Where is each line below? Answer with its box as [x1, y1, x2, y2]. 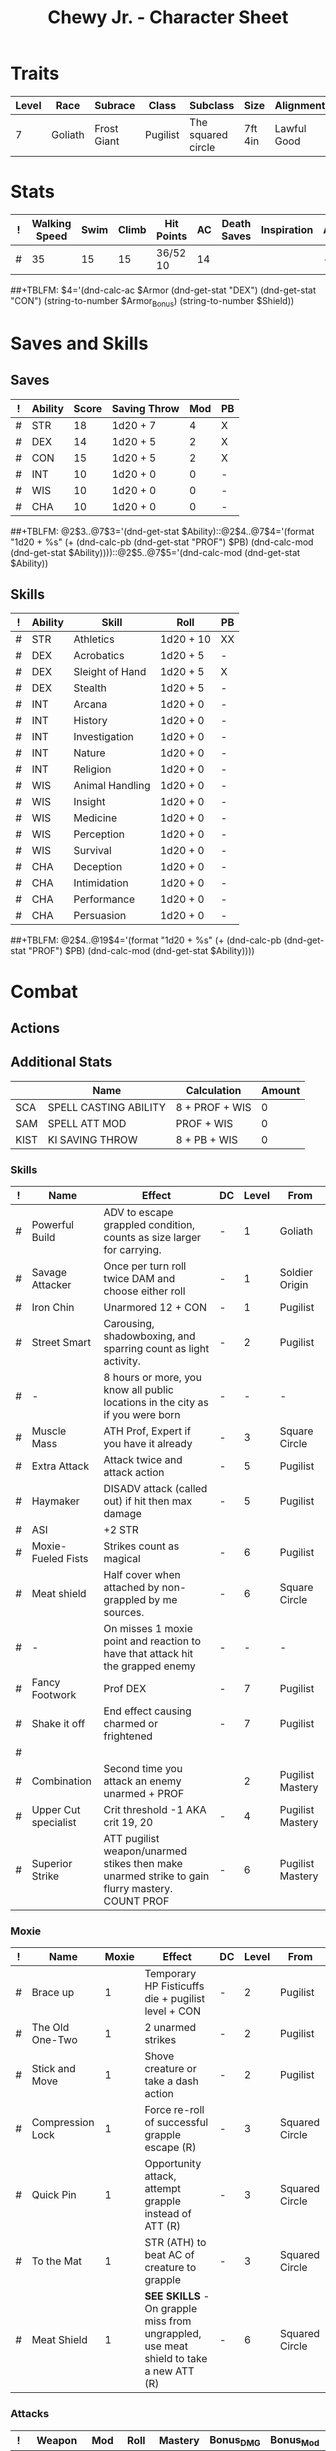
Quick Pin [31, 2188, 77, 2202]
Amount [261, 1083, 301, 1097]
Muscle [31, 1424, 67, 1438]
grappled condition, [103, 1218, 196, 1232]
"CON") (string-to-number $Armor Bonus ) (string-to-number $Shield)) [10, 294, 295, 309]
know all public [103, 1383, 174, 1397]
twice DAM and [103, 1272, 176, 1286]
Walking [31, 216, 72, 230]
